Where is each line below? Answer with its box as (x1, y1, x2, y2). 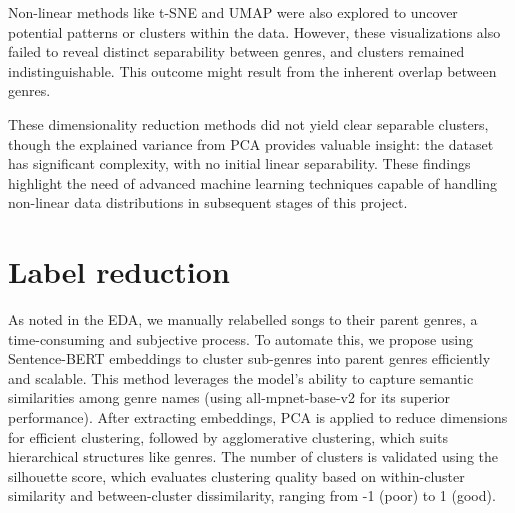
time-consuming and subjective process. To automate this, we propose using (8, 328, 473, 349)
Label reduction (8, 251, 230, 292)
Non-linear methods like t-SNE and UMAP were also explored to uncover (8, 2, 458, 22)
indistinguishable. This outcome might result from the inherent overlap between (8, 60, 497, 81)
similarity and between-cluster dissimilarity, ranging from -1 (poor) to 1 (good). (8, 485, 496, 506)
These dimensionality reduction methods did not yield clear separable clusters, (8, 113, 489, 134)
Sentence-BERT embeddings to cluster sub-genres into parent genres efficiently (8, 348, 491, 369)
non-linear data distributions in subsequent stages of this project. (8, 192, 408, 213)
